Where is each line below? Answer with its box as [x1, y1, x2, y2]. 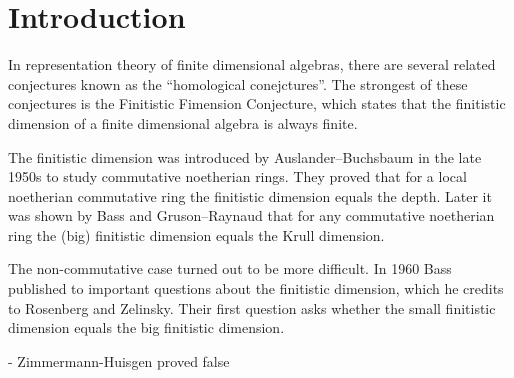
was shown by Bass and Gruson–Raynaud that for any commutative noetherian [8, 205, 495, 226]
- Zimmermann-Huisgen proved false [8, 350, 230, 371]
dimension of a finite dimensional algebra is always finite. [8, 112, 358, 133]
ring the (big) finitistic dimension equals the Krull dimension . [8, 224, 385, 245]
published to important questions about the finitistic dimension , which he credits [8, 278, 504, 299]
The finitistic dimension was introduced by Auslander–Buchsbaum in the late [8, 146, 482, 167]
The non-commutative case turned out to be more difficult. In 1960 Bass [8, 258, 452, 279]
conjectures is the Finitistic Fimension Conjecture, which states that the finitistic [8, 93, 506, 114]
